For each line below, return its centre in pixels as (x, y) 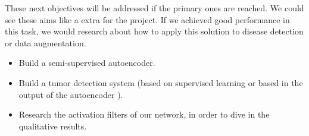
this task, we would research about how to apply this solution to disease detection (154, 31)
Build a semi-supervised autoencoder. (87, 63)
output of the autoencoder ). (71, 94)
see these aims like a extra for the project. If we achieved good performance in (147, 19)
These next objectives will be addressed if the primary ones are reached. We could (154, 8)
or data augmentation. (46, 42)
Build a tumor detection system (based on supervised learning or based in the (161, 82)
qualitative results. (53, 126)
